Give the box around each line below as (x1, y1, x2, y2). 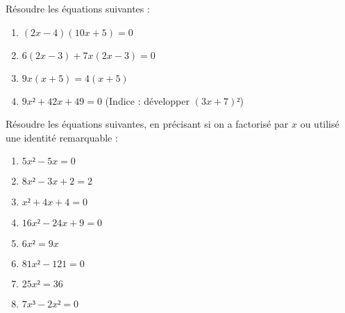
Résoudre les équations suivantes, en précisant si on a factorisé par (6, 117, 289, 131)
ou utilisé (300, 117, 339, 131)
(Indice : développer (105, 93, 190, 108)
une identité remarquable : (6, 130, 118, 144)
